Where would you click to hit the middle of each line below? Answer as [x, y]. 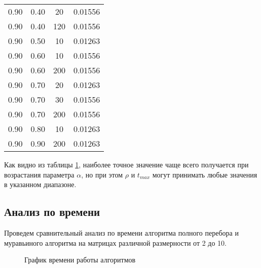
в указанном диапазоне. [40, 184]
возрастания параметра [39, 174]
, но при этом [102, 174]
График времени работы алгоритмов [80, 260]
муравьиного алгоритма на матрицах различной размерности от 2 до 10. [115, 242]
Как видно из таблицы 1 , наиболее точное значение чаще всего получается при [126, 164]
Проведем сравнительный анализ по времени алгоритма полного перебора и [121, 232]
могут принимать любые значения [205, 174]
